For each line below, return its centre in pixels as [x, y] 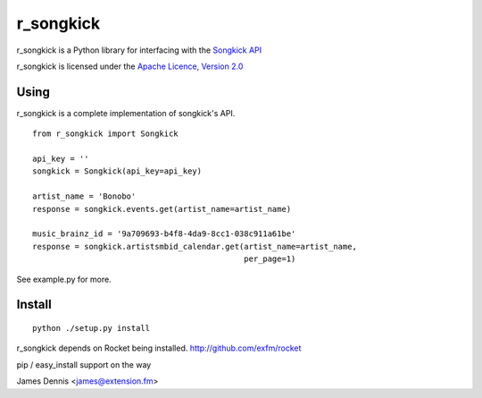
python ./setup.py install [91, 328]
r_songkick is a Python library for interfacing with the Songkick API [139, 50]
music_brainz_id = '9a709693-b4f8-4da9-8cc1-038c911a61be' [164, 234]
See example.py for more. [64, 279]
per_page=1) [270, 259]
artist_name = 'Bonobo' [84, 196]
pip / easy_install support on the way [84, 364]
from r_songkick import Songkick [105, 134]
